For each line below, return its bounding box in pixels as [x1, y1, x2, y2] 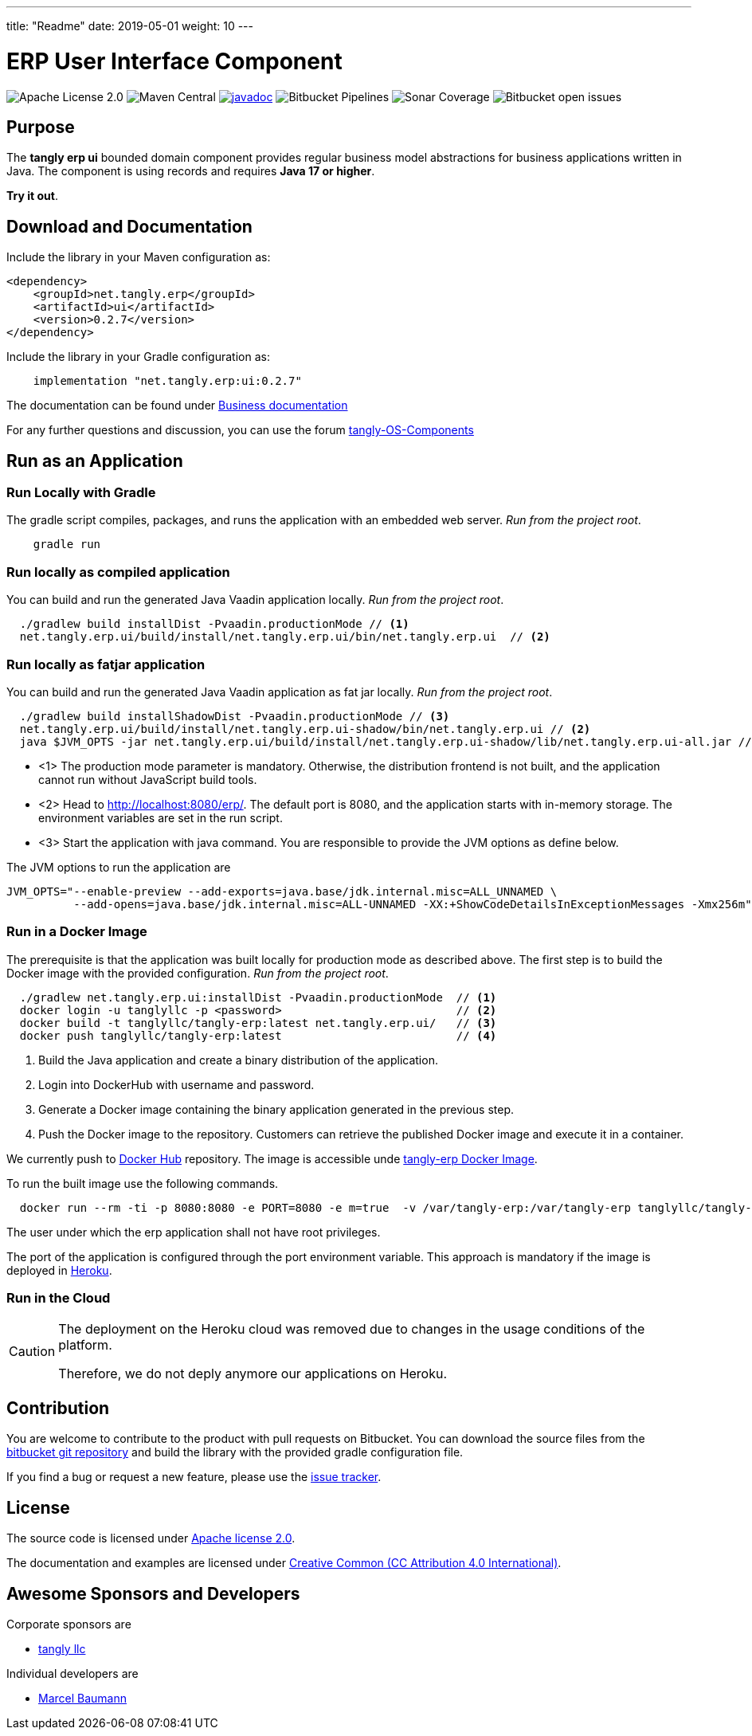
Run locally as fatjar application [6, 656, 206, 672]
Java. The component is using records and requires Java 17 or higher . [6, 164, 375, 178]
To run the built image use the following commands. [6, 1176, 279, 1190]
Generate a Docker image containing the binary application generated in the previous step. [38, 1102, 515, 1116]
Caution [9, 1343, 56, 1360]
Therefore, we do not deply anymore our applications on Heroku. [58, 1366, 448, 1382]
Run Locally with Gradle [6, 484, 156, 501]
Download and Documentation [6, 216, 253, 237]
